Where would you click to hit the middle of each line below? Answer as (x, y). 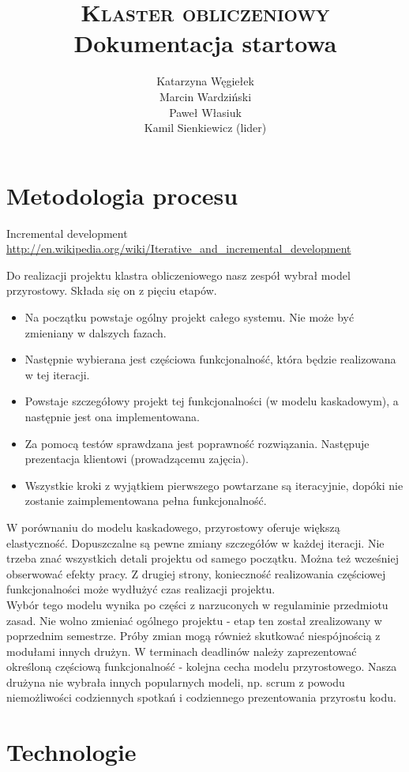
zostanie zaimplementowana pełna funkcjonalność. (146, 501)
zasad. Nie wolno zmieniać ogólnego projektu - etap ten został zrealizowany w (194, 620)
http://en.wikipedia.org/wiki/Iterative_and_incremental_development (179, 249)
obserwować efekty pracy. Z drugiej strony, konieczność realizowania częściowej (196, 573)
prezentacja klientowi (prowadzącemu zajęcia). (137, 459)
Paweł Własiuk (205, 112)
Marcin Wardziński (205, 96)
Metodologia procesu (122, 195)
